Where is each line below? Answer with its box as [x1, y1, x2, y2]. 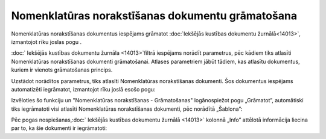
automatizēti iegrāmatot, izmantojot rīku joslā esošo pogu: [11, 85, 156, 93]
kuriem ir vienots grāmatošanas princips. [11, 66, 113, 73]
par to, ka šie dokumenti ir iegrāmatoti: [11, 125, 107, 132]
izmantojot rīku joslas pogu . [11, 38, 82, 45]
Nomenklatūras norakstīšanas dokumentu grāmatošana [11, 9, 298, 22]
